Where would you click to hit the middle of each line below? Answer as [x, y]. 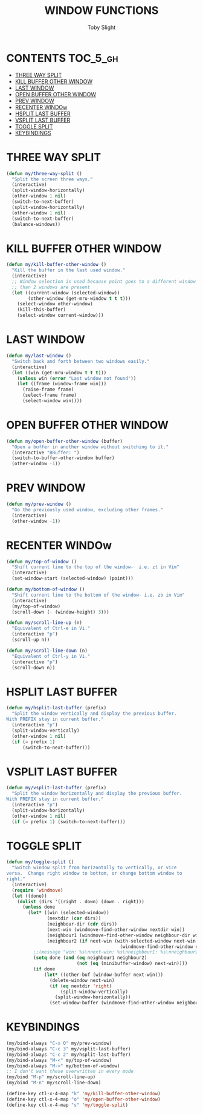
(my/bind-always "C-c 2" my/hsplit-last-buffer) [69, 1055]
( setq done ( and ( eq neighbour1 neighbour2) [90, 958]
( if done [44, 969]
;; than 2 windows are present [51, 287]
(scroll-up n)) [31, 640]
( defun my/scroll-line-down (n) [47, 651]
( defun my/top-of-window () [42, 562]
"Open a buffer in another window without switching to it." [90, 447]
